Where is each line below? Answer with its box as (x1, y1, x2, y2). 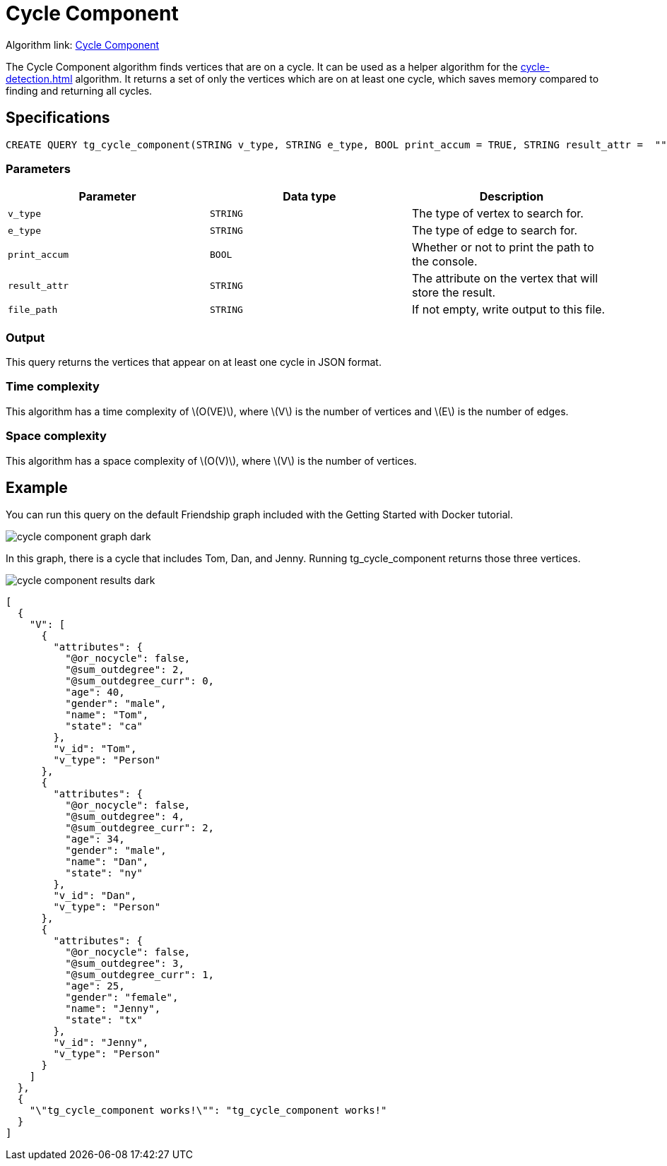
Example (6, 479, 68, 497)
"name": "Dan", (65, 856, 149, 868)
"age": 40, (65, 686, 125, 698)
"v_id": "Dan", (53, 890, 137, 902)
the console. (411, 254, 478, 269)
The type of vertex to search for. (411, 206, 584, 221)
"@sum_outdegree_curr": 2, (65, 822, 215, 834)
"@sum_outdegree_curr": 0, (65, 675, 215, 687)
